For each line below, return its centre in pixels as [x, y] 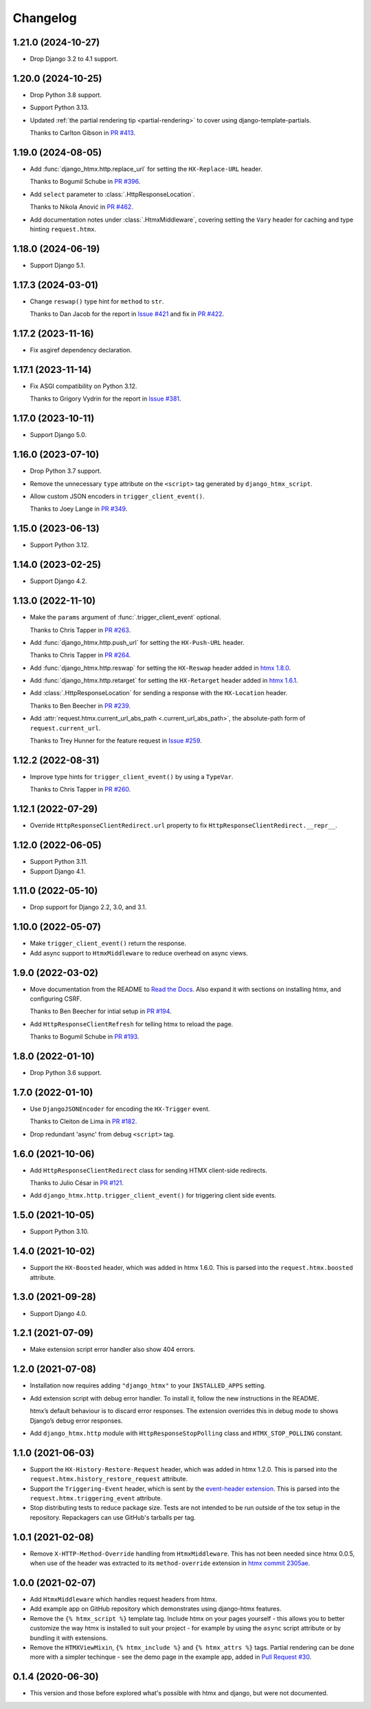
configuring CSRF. [56, 999]
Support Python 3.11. [59, 862]
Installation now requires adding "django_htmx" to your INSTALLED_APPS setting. [148, 1386]
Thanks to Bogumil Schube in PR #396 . [85, 182]
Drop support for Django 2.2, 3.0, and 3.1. [88, 907]
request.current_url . [65, 728]
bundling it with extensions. [69, 1637]
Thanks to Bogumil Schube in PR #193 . [85, 1037]
